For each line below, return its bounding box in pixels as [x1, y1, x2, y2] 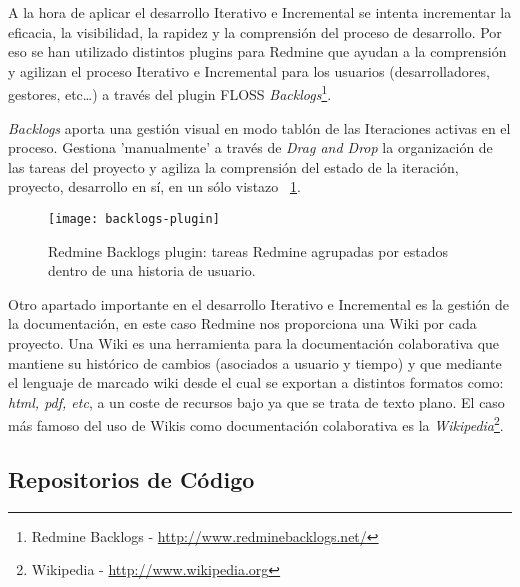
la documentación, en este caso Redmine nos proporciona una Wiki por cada [8, 313, 477, 334]
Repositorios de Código [8, 464, 255, 495]
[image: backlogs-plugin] [48, 212, 220, 226]
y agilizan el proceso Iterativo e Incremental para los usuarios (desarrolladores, [8, 60, 490, 81]
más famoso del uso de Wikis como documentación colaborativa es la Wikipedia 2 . [8, 412, 504, 436]
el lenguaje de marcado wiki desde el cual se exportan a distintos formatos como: [8, 372, 504, 393]
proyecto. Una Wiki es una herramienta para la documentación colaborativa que [8, 333, 500, 354]
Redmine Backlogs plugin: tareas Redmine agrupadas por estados [48, 240, 449, 261]
